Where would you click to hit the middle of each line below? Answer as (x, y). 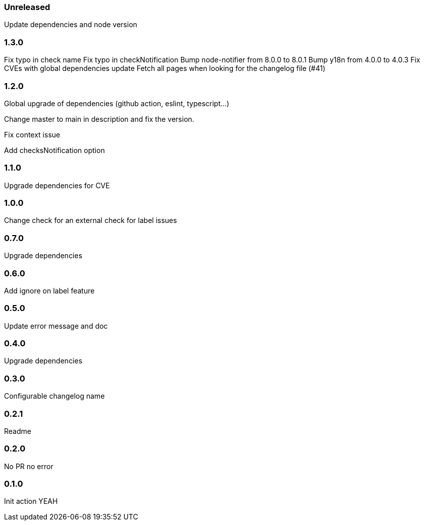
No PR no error (29, 466)
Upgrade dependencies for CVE (57, 185)
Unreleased (27, 7)
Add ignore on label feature (49, 290)
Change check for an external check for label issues (90, 220)
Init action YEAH (31, 501)
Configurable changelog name (54, 396)
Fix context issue (32, 134)
